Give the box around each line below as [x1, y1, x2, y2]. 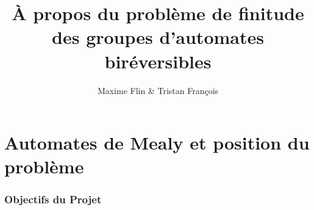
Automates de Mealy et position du [4, 130, 310, 155]
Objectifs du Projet [4, 192, 102, 207]
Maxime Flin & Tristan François [97, 84, 219, 96]
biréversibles [104, 48, 212, 73]
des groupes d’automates [52, 24, 264, 49]
